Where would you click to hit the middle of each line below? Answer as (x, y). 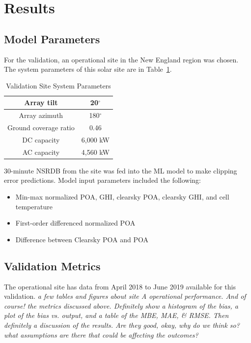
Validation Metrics (52, 266)
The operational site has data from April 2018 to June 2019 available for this (120, 286)
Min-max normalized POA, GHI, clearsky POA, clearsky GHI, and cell (122, 197)
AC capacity (41, 152)
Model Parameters (52, 39)
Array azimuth (41, 115)
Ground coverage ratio (41, 128)
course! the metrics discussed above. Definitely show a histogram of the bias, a (121, 305)
